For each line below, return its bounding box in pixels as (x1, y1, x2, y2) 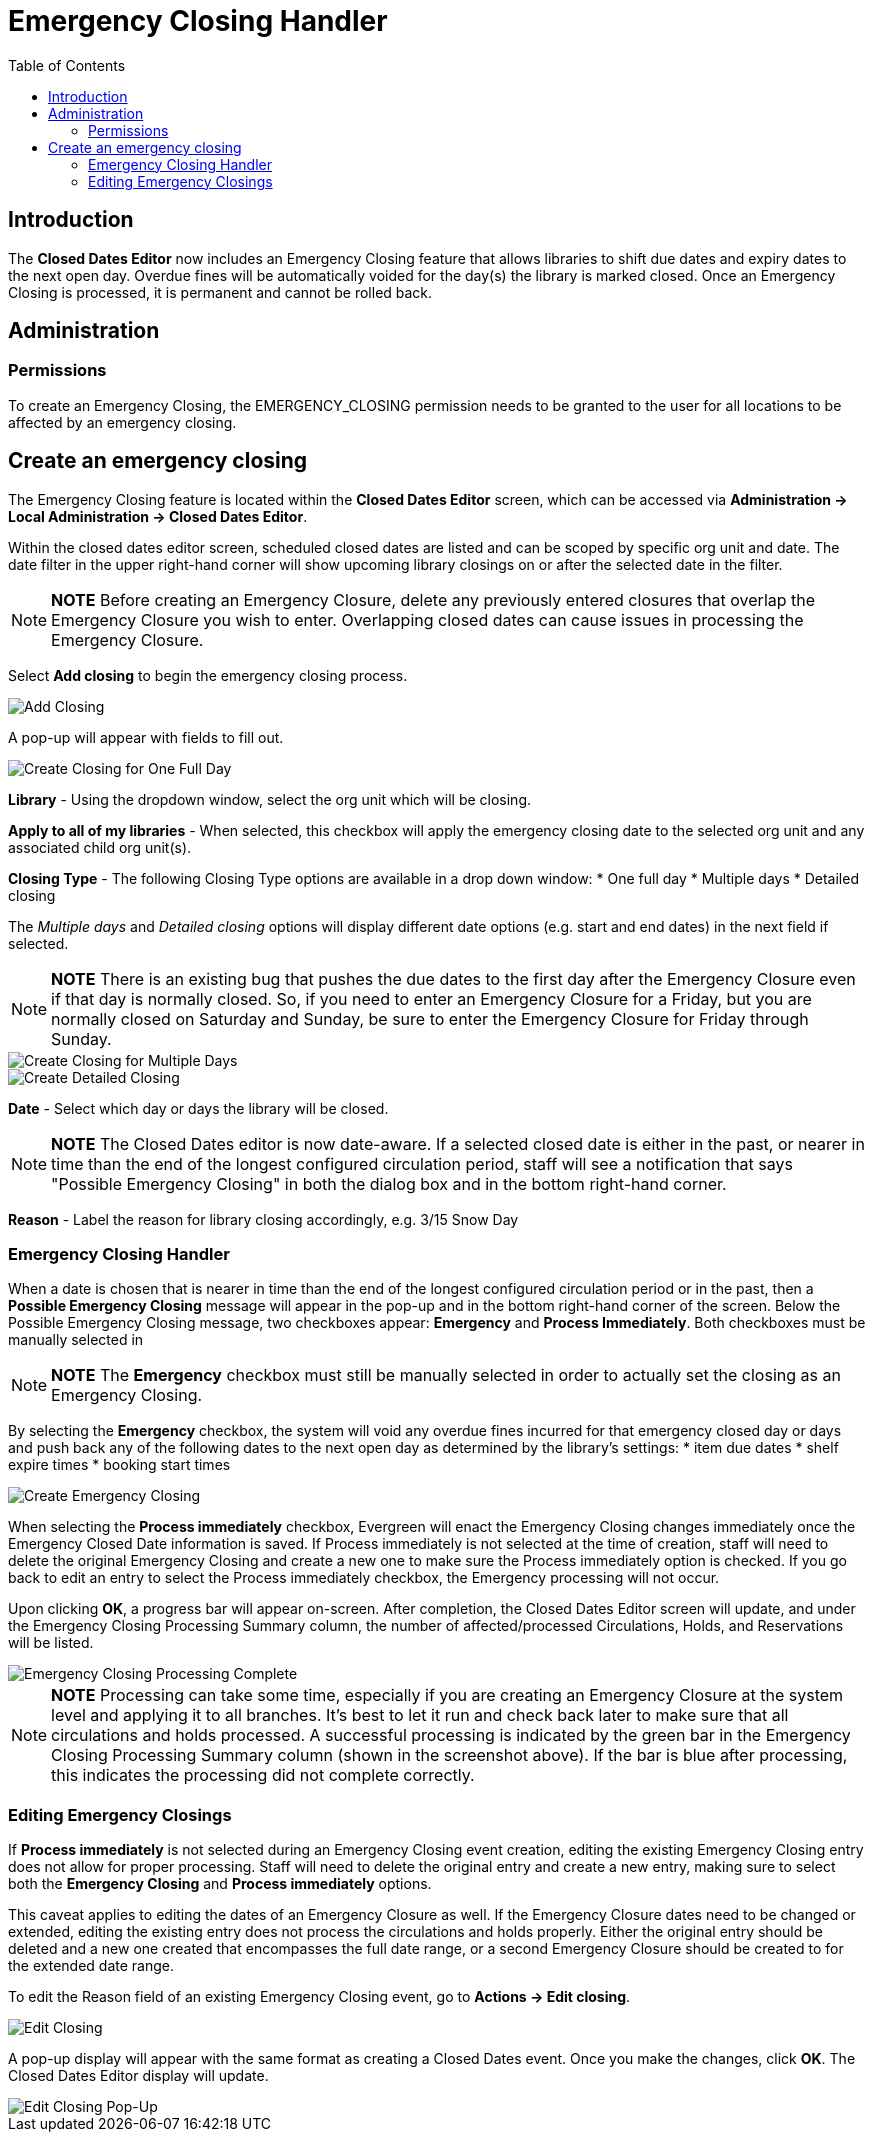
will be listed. (8, 1634, 94, 1652)
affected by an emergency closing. (8, 413, 237, 431)
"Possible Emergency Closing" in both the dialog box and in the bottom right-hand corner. (51, 1173, 727, 1194)
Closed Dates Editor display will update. (8, 2067, 269, 2085)
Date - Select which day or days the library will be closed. (8, 1099, 389, 1117)
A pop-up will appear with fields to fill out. (8, 728, 284, 746)
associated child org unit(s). (8, 838, 192, 856)
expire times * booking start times (8, 1456, 231, 1474)
